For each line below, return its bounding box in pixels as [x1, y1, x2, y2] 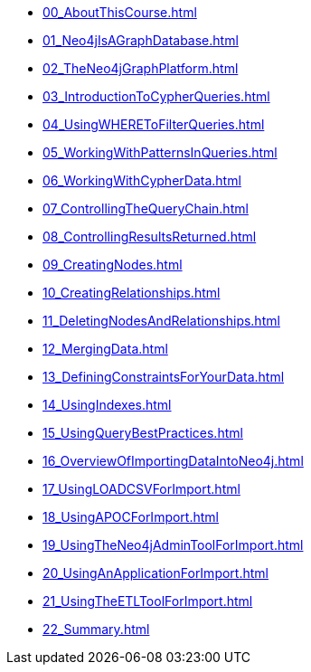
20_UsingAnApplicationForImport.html [42, 565, 269, 581]
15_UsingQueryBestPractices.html [42, 425, 243, 440]
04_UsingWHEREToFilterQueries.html [42, 117, 265, 132]
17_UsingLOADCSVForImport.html [42, 481, 240, 497]
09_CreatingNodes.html [42, 257, 183, 272]
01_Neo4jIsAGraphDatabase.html [42, 33, 239, 48]
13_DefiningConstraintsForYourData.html [42, 369, 285, 384]
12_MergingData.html [42, 341, 168, 356]
